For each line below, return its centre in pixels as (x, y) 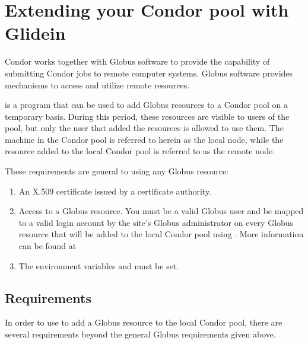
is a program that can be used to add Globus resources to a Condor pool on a (147, 105)
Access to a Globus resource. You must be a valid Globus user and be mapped (161, 211)
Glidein (35, 33)
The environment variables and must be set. (99, 265)
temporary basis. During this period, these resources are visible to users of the (147, 116)
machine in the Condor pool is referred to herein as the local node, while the (144, 139)
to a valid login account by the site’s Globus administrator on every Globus (156, 222)
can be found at (47, 246)
